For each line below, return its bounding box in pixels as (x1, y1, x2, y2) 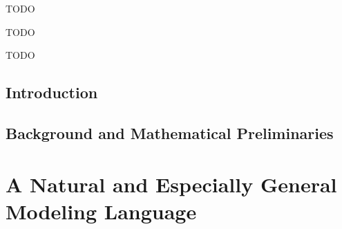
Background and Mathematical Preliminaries (6, 122, 334, 143)
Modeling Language (6, 196, 197, 225)
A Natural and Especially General (6, 170, 337, 198)
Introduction (6, 82, 98, 103)
